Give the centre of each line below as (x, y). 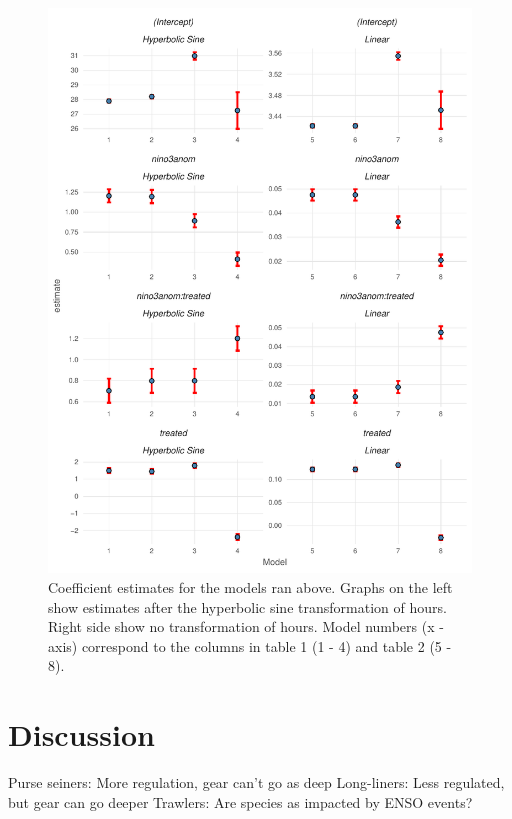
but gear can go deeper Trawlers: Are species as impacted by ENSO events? (240, 801)
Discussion (81, 734)
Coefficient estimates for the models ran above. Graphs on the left (250, 586)
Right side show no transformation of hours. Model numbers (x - (246, 626)
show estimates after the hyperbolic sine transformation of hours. (247, 606)
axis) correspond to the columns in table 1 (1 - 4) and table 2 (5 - (250, 645)
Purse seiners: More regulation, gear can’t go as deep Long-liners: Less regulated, (256, 782)
